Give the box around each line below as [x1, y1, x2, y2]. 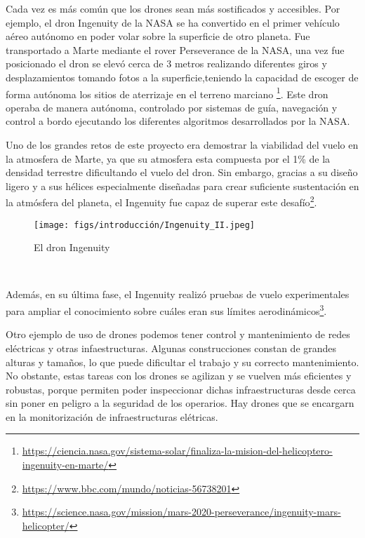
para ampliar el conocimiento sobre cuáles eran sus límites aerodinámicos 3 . [6, 302, 327, 318]
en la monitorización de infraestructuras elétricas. [6, 409, 218, 424]
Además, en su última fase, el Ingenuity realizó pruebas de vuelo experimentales [6, 287, 350, 302]
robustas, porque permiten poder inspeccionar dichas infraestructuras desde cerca [6, 382, 356, 396]
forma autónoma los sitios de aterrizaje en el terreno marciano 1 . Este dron [6, 84, 328, 101]
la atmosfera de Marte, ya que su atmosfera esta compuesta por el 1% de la [6, 151, 331, 166]
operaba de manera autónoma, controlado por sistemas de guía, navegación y [6, 100, 338, 114]
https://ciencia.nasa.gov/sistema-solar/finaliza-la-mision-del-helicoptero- [22, 443, 333, 458]
